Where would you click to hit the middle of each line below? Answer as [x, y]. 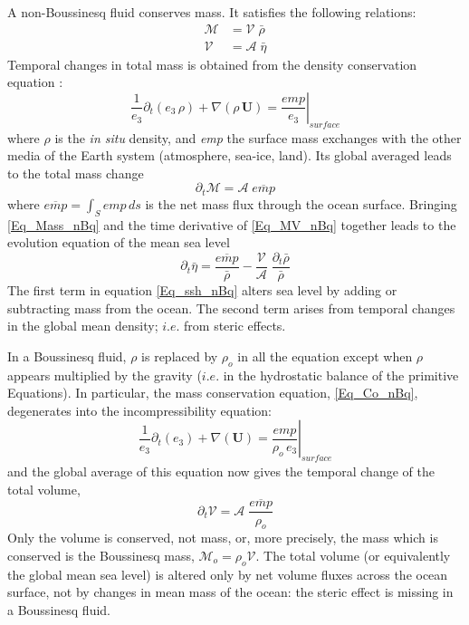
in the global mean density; [83, 326]
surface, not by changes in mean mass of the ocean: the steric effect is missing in [230, 592]
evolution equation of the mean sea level [119, 242]
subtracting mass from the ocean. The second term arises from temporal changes [231, 308]
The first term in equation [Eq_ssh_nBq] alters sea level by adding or [202, 289]
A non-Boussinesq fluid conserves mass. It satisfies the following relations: [212, 12]
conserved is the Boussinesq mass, [101, 555]
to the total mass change [76, 173]
